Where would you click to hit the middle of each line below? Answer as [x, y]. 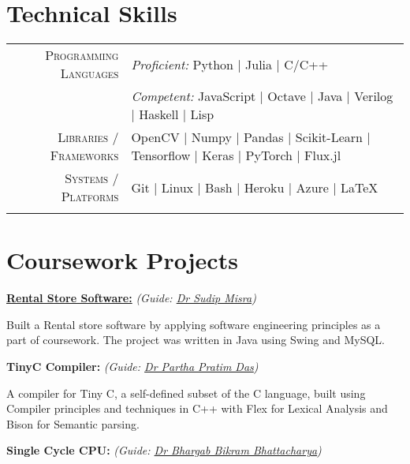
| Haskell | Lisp [173, 114]
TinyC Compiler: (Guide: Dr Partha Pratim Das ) [132, 367]
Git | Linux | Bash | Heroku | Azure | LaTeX [255, 187]
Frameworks [84, 155]
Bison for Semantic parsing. [73, 423]
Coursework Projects [122, 260]
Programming [82, 55]
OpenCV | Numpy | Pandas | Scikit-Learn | [251, 137]
